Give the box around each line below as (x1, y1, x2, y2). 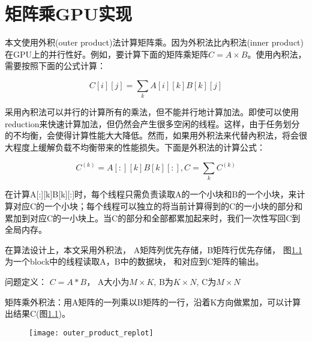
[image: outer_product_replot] (29, 328, 154, 337)
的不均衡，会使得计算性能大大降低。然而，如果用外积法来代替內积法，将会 (5, 129, 299, 142)
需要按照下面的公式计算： (5, 59, 106, 72)
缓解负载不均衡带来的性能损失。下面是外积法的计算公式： (38, 141, 265, 154)
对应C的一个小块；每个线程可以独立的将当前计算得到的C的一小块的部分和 (13, 199, 303, 212)
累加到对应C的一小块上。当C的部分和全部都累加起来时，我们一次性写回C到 (5, 211, 301, 224)
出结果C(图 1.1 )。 (5, 307, 70, 320)
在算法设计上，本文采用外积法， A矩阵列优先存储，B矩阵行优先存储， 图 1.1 (5, 243, 302, 256)
